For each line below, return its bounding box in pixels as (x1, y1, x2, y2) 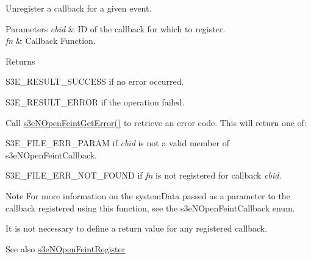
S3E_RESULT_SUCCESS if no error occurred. (5, 75, 184, 88)
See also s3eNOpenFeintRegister (5, 242, 126, 255)
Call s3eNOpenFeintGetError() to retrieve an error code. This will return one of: (5, 116, 307, 129)
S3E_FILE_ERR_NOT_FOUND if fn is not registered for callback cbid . (5, 169, 282, 182)
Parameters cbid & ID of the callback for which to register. (5, 22, 226, 35)
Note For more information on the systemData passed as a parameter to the (5, 189, 290, 202)
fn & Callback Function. (5, 34, 96, 47)
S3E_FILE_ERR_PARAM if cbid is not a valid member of (5, 137, 229, 149)
